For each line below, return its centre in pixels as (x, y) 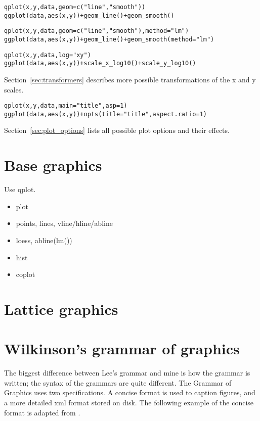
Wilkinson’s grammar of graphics (122, 348)
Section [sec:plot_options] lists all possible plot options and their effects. (117, 130)
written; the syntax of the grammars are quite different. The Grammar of (118, 382)
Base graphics (53, 165)
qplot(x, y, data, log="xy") (48, 55)
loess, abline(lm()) (44, 240)
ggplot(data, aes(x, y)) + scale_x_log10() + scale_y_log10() (100, 63)
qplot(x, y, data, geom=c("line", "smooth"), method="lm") (97, 31)
